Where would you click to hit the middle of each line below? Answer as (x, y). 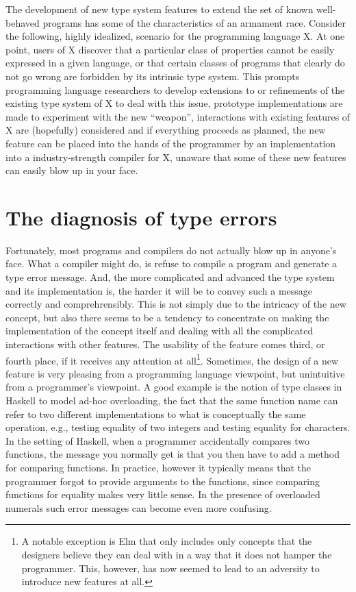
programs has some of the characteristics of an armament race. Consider (194, 22)
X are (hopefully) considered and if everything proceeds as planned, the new (166, 130)
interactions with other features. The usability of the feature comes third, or (165, 344)
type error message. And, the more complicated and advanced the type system (170, 277)
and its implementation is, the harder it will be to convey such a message (159, 290)
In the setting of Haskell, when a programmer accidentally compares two (158, 440)
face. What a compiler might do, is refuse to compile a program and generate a (171, 263)
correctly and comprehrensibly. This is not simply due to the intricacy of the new (176, 304)
